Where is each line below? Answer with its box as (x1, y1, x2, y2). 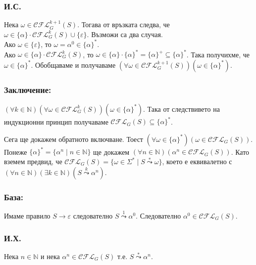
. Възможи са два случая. (87, 29, 163, 39)
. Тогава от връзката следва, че (77, 19, 170, 30)
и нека (41, 251, 60, 261)
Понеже (4, 146, 27, 157)
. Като (231, 146, 250, 157)
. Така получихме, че (186, 49, 250, 59)
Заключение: (4, 83, 51, 95)
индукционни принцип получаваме (4, 116, 108, 127)
